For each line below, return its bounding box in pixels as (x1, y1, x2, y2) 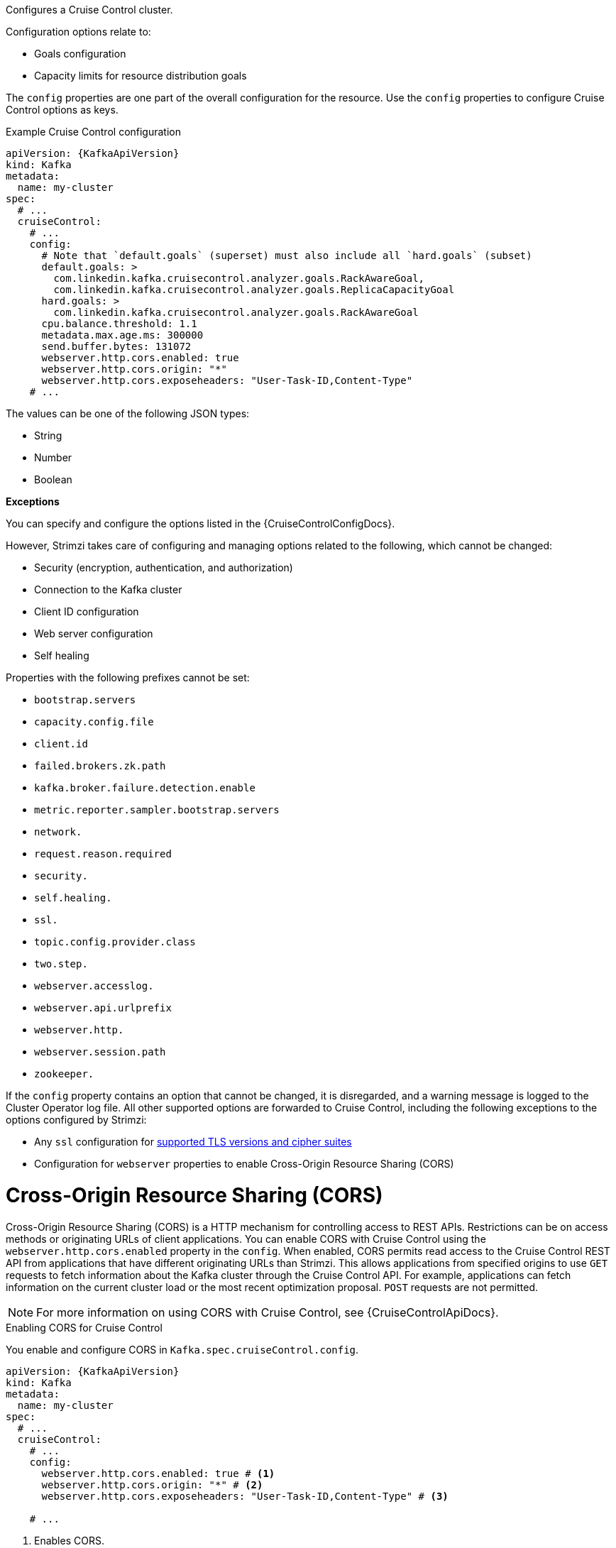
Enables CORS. (34, 1534, 104, 1547)
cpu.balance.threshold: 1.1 (41, 318, 197, 329)
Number (34, 451, 72, 463)
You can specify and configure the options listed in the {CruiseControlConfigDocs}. (6, 517, 395, 529)
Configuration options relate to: (6, 26, 151, 38)
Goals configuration (34, 48, 126, 60)
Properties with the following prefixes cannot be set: (6, 671, 250, 684)
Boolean (34, 473, 72, 485)
